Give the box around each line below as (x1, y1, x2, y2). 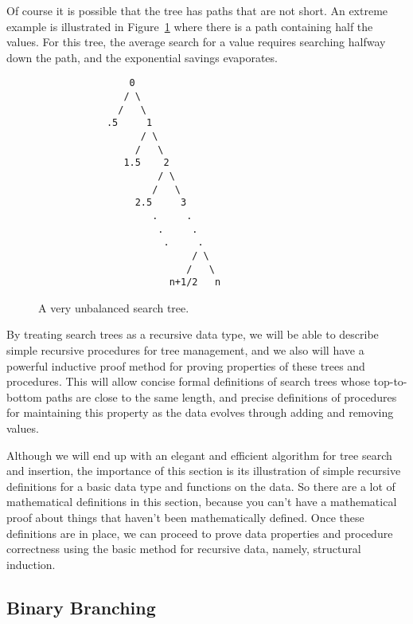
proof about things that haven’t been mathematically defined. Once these (6, 509, 364, 525)
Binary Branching (6, 595, 156, 619)
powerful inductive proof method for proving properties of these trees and (6, 357, 365, 374)
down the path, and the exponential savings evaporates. (6, 49, 278, 65)
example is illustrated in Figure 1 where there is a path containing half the (6, 18, 373, 34)
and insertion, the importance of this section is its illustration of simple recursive (6, 462, 401, 479)
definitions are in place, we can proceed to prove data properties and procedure (6, 524, 393, 541)
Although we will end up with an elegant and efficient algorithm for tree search (6, 446, 392, 463)
